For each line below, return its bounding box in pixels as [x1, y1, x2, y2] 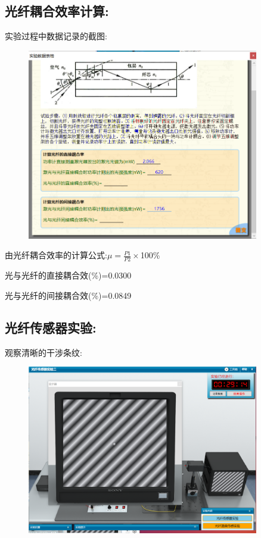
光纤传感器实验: [5, 318, 97, 336]
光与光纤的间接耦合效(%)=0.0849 [5, 289, 132, 301]
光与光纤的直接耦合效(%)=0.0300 [5, 269, 132, 281]
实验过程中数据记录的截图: [5, 30, 107, 42]
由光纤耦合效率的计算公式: [5, 249, 107, 261]
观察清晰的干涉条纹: [5, 346, 82, 358]
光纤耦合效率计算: [5, 2, 109, 20]
